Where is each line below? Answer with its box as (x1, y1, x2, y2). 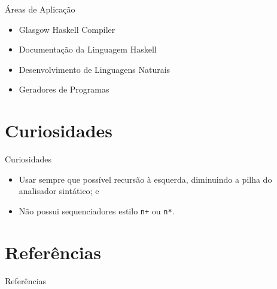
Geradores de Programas (19, 83, 109, 96)
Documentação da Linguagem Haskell (19, 43, 157, 56)
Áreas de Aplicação (5, 3, 75, 15)
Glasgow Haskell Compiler (19, 23, 115, 35)
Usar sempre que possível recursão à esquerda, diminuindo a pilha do (19, 173, 272, 185)
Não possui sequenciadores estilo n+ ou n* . (19, 204, 175, 217)
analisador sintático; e (19, 185, 99, 197)
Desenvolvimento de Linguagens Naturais (19, 63, 171, 75)
